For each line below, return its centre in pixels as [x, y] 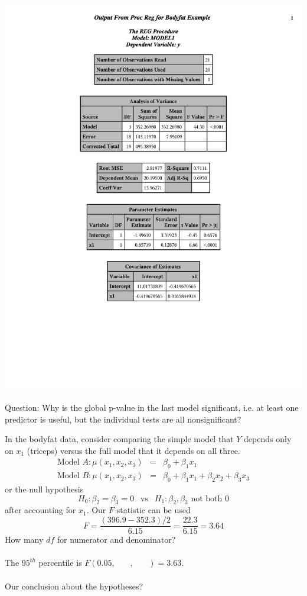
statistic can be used [153, 510]
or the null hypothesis [44, 489]
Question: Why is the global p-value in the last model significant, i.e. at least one [152, 407]
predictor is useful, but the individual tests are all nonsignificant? [123, 419]
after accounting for [40, 510]
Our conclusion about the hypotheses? [74, 586]
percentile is [60, 563]
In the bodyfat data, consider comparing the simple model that [119, 439]
